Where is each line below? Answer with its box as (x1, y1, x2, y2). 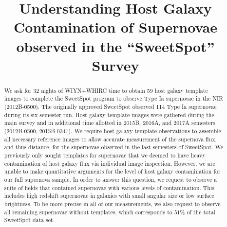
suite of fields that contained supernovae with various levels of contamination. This (4, 183, 214, 192)
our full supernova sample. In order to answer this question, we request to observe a (4, 175, 217, 183)
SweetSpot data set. (4, 216, 55, 224)
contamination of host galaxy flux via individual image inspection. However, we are (4, 159, 215, 167)
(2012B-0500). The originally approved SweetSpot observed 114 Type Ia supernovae (4, 103, 217, 111)
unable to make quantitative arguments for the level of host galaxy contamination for (4, 167, 221, 175)
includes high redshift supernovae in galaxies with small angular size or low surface (4, 192, 214, 200)
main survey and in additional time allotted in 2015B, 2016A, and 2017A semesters (4, 119, 215, 127)
